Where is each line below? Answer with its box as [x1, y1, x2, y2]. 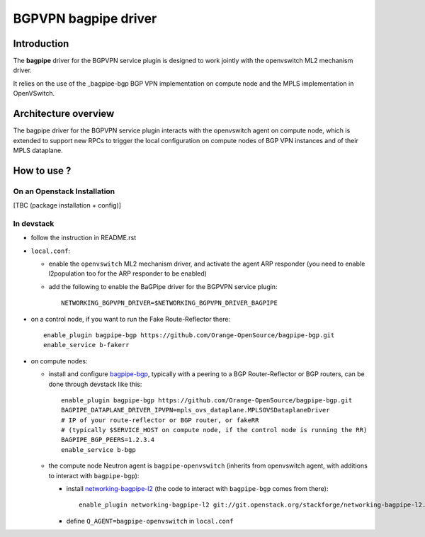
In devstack [13, 218, 55, 228]
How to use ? [13, 164, 72, 176]
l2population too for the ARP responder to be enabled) [48, 269, 207, 278]
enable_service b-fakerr [43, 341, 130, 349]
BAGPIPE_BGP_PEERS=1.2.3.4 [61, 436, 155, 444]
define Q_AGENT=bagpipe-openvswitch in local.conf [66, 516, 234, 525]
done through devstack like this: [48, 380, 142, 388]
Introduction [13, 38, 69, 50]
